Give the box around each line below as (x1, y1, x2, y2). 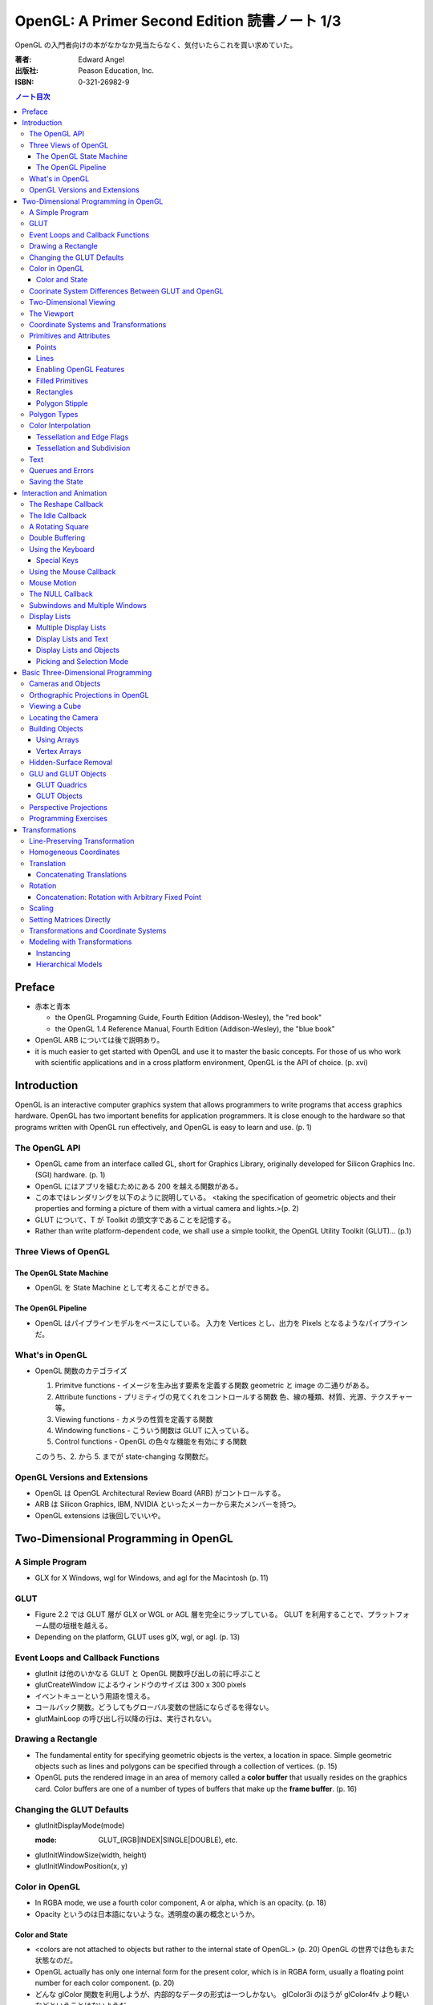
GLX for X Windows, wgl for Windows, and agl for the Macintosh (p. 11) (34, 1573, 269, 1582)
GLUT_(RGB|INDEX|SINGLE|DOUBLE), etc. (98, 1835, 238, 1845)
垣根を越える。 (63, 1621, 112, 1630)
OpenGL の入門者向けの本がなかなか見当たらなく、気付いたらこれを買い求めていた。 (14, 40, 297, 50)
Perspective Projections (29, 802, 108, 812)
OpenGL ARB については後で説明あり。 (34, 1035, 164, 1045)
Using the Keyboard (29, 544, 95, 553)
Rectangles (36, 387, 74, 397)
